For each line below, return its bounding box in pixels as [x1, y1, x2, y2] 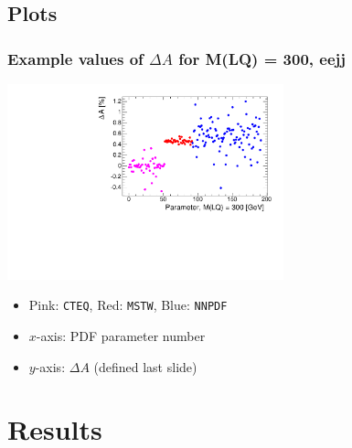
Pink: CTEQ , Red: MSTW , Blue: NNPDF [28, 295, 228, 315]
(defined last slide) [93, 357, 197, 376]
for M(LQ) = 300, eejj [178, 47, 346, 69]
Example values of [7, 47, 144, 69]
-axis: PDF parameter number [36, 325, 206, 345]
